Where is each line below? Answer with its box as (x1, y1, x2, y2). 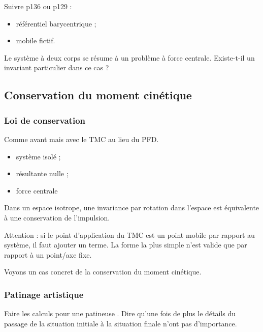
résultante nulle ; (16, 168, 69, 179)
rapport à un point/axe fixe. (4, 249, 92, 260)
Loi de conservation (4, 114, 85, 126)
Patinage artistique (4, 288, 84, 300)
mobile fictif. (16, 35, 55, 46)
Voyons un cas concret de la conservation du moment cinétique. (4, 266, 202, 277)
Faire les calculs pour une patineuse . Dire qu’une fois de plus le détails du (4, 308, 236, 319)
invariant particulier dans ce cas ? (4, 62, 109, 73)
